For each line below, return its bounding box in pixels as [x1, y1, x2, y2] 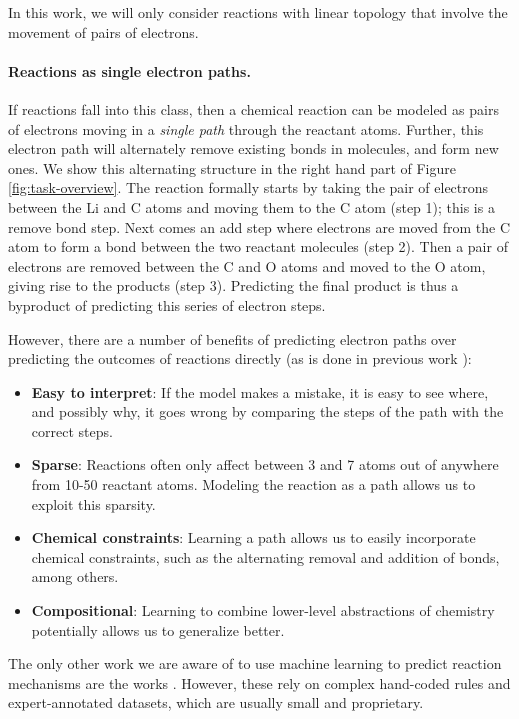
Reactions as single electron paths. [8, 60, 251, 81]
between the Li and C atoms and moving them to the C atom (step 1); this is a [8, 196, 495, 217]
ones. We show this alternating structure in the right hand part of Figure [8, 157, 456, 178]
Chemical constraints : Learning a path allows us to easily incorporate [31, 527, 476, 548]
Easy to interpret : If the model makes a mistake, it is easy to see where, [31, 381, 489, 402]
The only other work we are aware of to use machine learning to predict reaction [8, 653, 502, 674]
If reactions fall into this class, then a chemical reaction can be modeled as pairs [8, 98, 499, 119]
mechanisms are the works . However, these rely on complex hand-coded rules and [8, 672, 511, 693]
